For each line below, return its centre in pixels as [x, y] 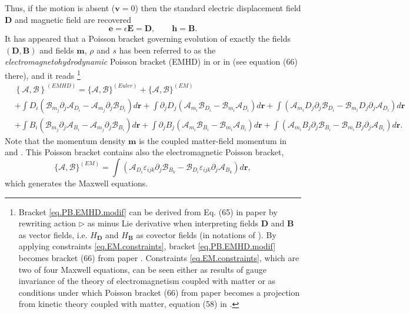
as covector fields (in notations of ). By [206, 234]
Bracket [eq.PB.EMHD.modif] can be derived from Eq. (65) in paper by [148, 211]
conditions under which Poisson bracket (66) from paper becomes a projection [159, 292]
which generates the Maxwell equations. [76, 183]
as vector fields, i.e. [53, 234]
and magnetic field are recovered [73, 19]
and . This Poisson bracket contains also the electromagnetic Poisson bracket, [144, 152]
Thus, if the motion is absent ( [60, 8]
